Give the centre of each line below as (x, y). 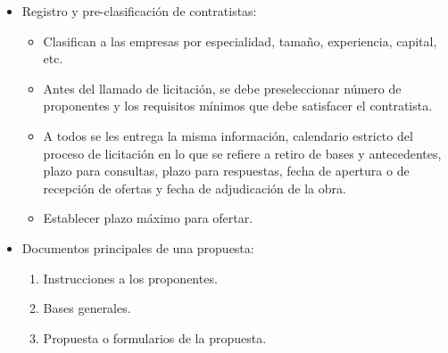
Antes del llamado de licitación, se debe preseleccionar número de (222, 88)
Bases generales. (87, 308)
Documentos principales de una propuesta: (138, 247)
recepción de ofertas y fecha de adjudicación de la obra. (195, 188)
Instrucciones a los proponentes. (130, 278)
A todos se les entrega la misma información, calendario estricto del (228, 135)
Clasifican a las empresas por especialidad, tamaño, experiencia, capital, (240, 41)
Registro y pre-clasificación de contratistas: (139, 11)
